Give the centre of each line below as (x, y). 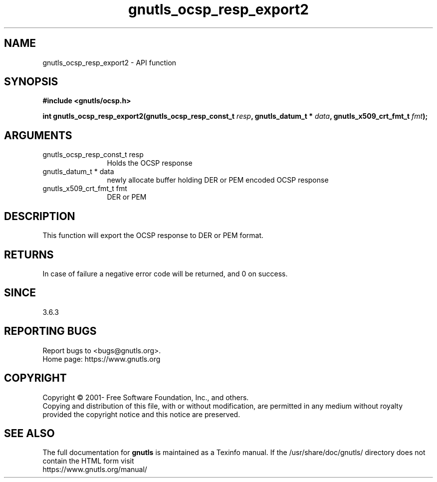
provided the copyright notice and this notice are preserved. (141, 414)
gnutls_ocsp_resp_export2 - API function (109, 62)
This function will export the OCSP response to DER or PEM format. (153, 236)
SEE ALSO (29, 433)
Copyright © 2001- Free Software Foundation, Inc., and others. (146, 397)
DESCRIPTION (40, 216)
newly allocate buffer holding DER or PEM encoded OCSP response (218, 180)
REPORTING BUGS (50, 331)
